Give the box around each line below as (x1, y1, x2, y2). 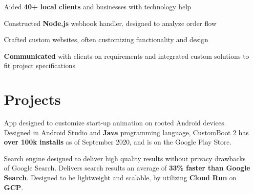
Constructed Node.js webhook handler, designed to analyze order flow (4, 18, 216, 28)
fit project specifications (4, 60, 76, 71)
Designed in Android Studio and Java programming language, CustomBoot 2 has (4, 127, 249, 137)
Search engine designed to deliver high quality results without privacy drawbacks (4, 153, 246, 163)
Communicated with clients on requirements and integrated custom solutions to (4, 50, 249, 61)
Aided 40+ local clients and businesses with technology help (4, 1, 191, 11)
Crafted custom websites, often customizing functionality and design (4, 34, 209, 45)
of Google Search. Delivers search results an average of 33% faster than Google (4, 163, 250, 173)
